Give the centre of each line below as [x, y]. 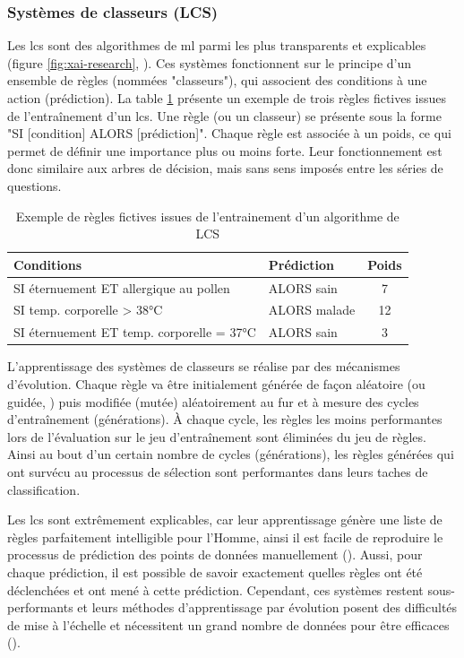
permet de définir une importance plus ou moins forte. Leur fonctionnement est [225, 150]
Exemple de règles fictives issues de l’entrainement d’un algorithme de [207, 216]
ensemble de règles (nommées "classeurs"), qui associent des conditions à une [217, 80]
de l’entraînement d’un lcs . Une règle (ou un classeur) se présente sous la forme [224, 115]
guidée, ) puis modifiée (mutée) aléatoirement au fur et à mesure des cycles [213, 401]
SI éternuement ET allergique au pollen [122, 287]
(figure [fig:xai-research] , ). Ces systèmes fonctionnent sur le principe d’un [210, 62]
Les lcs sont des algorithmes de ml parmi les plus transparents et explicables [217, 45]
